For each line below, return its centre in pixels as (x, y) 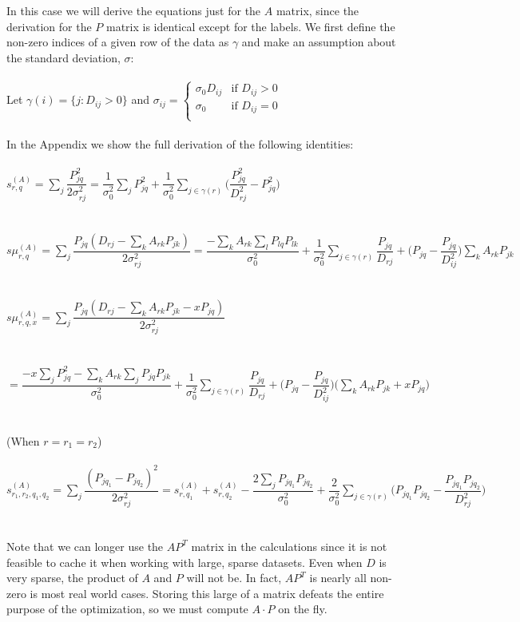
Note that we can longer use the (85, 546)
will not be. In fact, (234, 578)
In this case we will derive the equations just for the (134, 10)
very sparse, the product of (72, 578)
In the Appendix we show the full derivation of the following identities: (180, 144)
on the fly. (303, 609)
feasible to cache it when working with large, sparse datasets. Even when (185, 562)
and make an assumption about (319, 42)
